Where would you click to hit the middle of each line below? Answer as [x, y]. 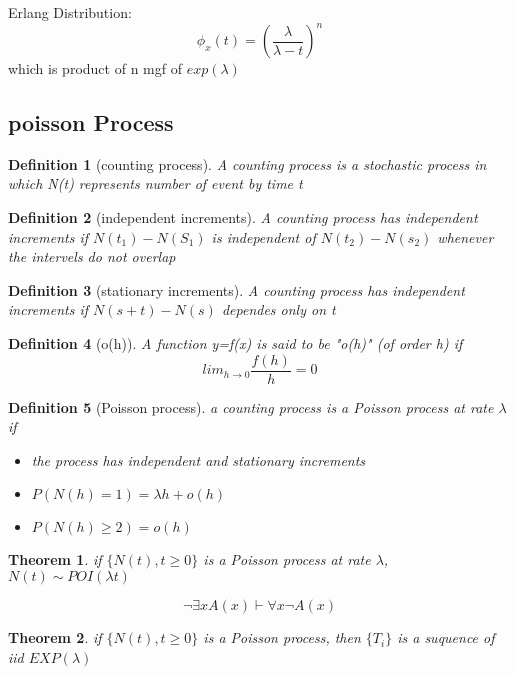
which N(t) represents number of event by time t [155, 183]
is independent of [263, 236]
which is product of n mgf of [95, 68]
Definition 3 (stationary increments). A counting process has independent [236, 289]
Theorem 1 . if [55, 559]
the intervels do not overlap [92, 256]
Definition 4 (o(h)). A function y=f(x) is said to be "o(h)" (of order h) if [235, 343]
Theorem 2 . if [55, 637]
